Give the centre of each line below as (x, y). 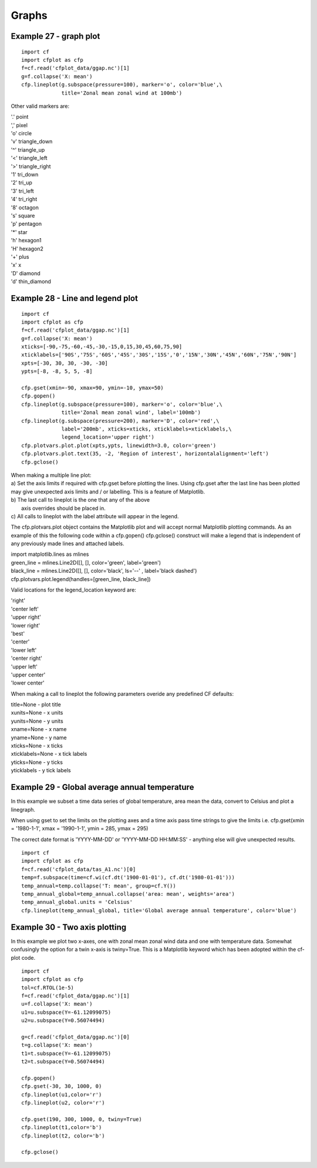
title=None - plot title (36, 705)
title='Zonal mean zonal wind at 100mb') (122, 93)
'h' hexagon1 (26, 241)
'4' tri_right (24, 199)
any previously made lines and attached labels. (68, 543)
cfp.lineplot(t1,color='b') (62, 1127)
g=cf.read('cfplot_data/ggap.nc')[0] (76, 1037)
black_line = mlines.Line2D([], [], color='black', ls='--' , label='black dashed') (104, 571)
